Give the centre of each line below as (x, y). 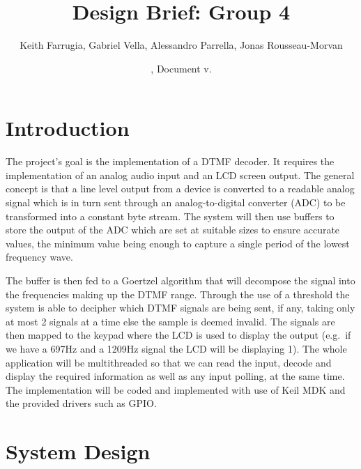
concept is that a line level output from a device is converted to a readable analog (180, 189)
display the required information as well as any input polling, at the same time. (175, 376)
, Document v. (181, 68)
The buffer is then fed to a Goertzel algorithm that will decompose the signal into (180, 280)
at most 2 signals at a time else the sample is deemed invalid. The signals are (170, 321)
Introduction (68, 128)
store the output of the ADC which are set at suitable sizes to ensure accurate (173, 230)
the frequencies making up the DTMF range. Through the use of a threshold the (178, 294)
